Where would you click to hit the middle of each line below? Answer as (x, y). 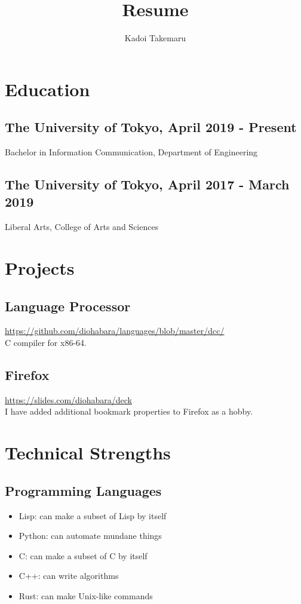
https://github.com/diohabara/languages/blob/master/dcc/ (115, 331)
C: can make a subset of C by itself (83, 555)
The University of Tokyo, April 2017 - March (147, 184)
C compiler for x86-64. (46, 343)
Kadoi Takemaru (155, 38)
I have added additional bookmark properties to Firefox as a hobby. (129, 411)
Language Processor (68, 306)
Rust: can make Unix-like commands (86, 596)
